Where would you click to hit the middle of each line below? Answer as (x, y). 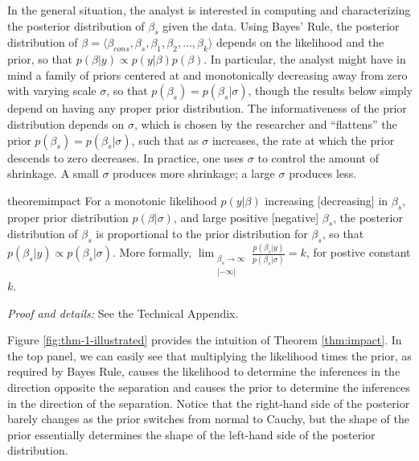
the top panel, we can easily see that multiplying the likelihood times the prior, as (209, 355)
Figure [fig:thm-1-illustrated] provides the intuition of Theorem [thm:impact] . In (205, 340)
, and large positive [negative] (246, 217)
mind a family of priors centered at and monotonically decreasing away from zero (207, 74)
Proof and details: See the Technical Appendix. (123, 313)
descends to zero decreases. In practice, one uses (126, 157)
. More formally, (152, 252)
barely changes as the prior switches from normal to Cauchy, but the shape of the (208, 419)
